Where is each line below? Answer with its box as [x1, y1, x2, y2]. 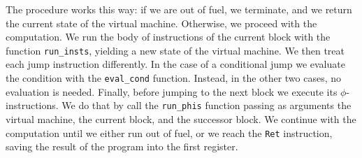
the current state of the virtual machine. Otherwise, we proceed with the [6, 15, 317, 30]
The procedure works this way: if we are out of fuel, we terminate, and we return [6, 2, 352, 16]
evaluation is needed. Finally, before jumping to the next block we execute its [6, 84, 338, 99]
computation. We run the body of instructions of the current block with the [6, 29, 331, 44]
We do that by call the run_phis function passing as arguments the [61, 98, 352, 113]
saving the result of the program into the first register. [6, 139, 238, 154]
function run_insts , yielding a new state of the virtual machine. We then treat [6, 43, 345, 57]
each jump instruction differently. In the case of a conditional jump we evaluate [6, 57, 345, 71]
